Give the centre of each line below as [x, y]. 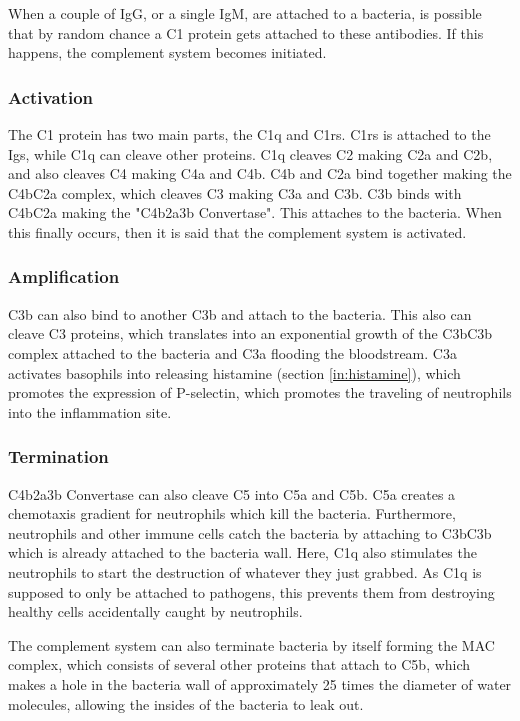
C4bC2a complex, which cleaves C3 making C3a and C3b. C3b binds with [235, 192]
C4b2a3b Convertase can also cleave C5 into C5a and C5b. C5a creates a [232, 493]
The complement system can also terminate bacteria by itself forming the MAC [251, 644]
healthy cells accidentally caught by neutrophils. [155, 611]
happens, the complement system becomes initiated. [167, 52]
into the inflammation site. [90, 411]
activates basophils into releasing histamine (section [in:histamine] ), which [234, 372]
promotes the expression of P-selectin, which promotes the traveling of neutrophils [260, 392]
